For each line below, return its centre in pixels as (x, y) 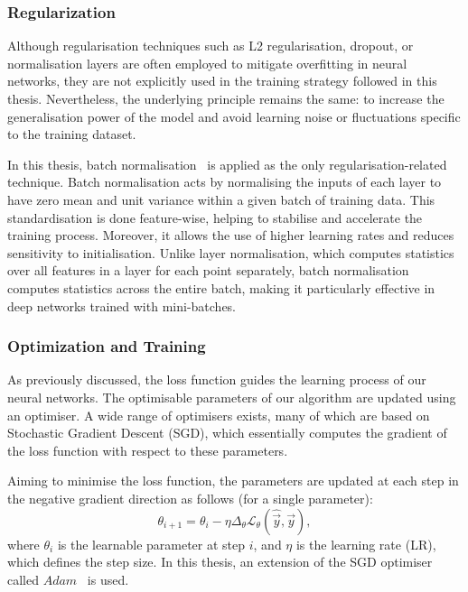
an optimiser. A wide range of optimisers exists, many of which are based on (219, 415)
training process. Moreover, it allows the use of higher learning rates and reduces (231, 235)
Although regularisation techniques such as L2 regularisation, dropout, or (211, 46)
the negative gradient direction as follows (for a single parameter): (190, 498)
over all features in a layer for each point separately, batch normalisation (208, 270)
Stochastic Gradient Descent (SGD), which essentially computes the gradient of (227, 433)
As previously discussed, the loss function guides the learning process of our (217, 379)
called (23, 579)
